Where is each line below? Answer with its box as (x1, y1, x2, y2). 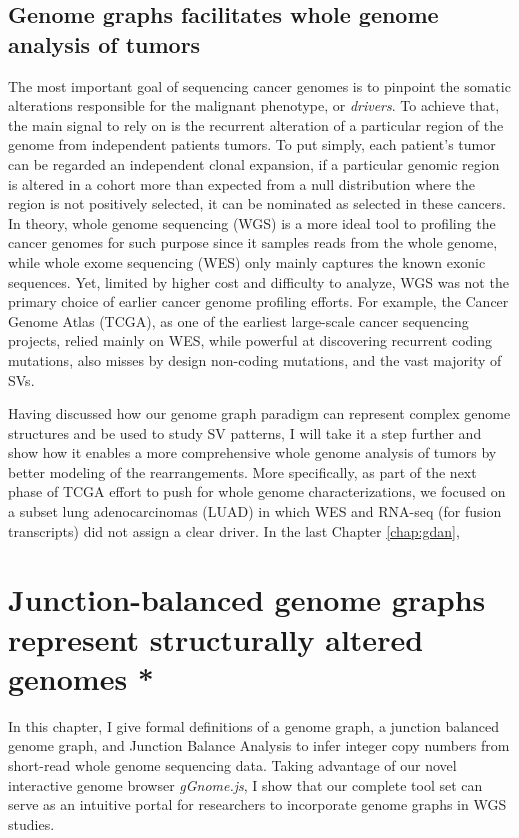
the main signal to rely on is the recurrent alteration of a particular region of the (8, 114, 504, 135)
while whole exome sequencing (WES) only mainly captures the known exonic (8, 251, 486, 272)
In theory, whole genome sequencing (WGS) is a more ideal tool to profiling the (8, 212, 496, 233)
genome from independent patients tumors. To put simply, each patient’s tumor (8, 134, 496, 155)
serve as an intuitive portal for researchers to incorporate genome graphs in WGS (8, 794, 507, 815)
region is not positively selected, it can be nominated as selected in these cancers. (8, 193, 506, 214)
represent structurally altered (8, 618, 424, 659)
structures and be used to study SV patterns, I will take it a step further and (8, 422, 482, 443)
